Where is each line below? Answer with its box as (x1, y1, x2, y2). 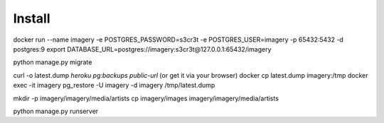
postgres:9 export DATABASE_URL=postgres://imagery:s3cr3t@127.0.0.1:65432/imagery (13, 45, 272, 53)
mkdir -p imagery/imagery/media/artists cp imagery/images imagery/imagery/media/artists (13, 94, 279, 102)
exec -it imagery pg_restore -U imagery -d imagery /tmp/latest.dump (13, 81, 215, 90)
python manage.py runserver (13, 107, 99, 115)
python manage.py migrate (13, 58, 92, 66)
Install (13, 11, 50, 26)
